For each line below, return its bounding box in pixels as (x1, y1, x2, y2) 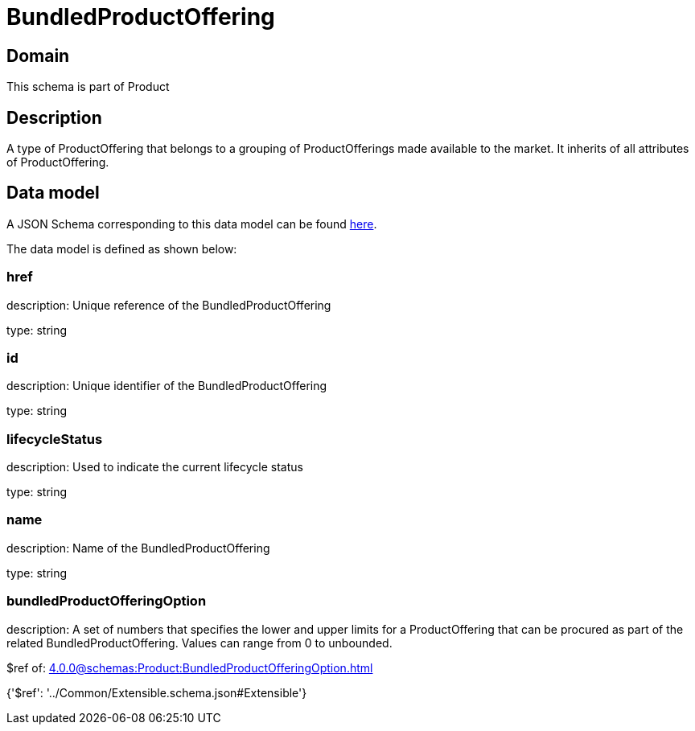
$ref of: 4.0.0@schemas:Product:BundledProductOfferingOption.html (6, 660, 373, 675)
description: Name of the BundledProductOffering (6, 540, 270, 555)
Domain (6, 45, 70, 66)
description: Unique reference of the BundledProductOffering (6, 298, 331, 312)
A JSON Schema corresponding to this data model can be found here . (6, 216, 377, 231)
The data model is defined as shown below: (6, 241, 237, 256)
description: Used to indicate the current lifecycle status (6, 460, 303, 474)
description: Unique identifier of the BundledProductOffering (6, 379, 327, 393)
